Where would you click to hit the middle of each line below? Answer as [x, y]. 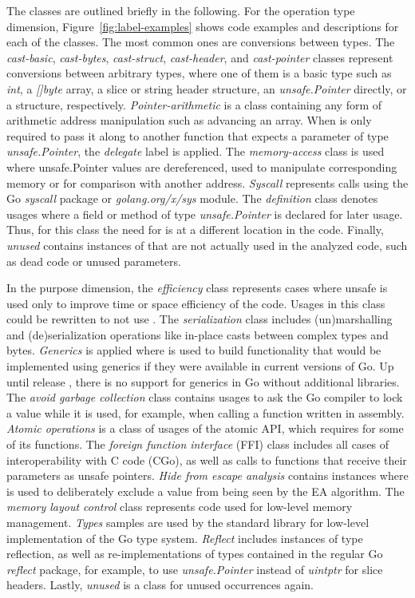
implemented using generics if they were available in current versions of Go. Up [200, 366]
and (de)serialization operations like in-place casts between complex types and [198, 334]
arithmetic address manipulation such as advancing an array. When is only [189, 120]
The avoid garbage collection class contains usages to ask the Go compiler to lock [205, 397]
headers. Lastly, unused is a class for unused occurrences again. [160, 585]
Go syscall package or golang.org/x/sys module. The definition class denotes [192, 198]
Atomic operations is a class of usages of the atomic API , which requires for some [205, 428]
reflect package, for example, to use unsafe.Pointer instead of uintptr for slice [195, 569]
